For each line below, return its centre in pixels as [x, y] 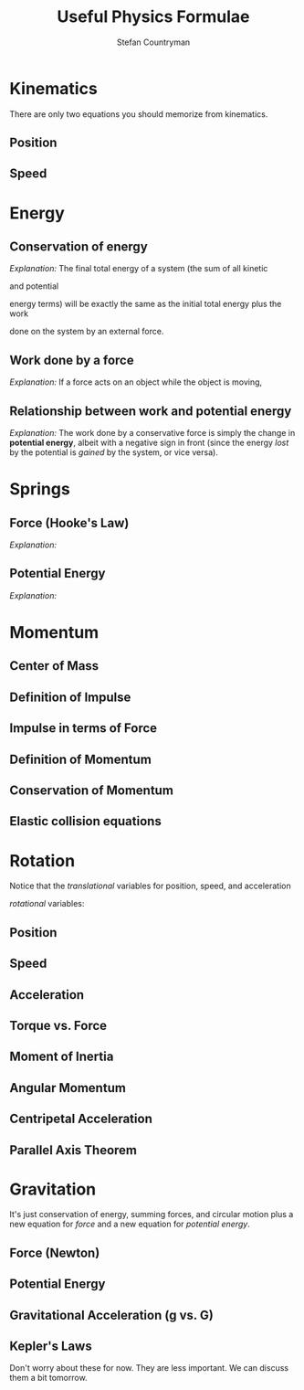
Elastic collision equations [85, 821]
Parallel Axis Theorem [73, 1150]
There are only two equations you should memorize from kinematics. [139, 114]
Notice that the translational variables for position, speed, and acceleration [151, 886]
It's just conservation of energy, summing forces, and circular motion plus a [152, 1215]
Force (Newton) [55, 1252]
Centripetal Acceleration [81, 1119]
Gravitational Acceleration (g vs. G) [112, 1315]
